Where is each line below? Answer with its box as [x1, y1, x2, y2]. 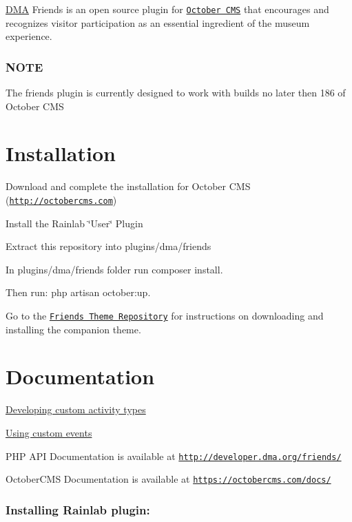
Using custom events [6, 425, 92, 439]
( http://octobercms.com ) [6, 192, 117, 207]
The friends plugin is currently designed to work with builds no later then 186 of [6, 85, 346, 100]
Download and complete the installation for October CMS [6, 179, 251, 194]
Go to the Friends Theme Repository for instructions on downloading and [6, 309, 324, 322]
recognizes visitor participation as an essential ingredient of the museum [6, 15, 310, 30]
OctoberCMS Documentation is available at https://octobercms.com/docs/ [6, 472, 331, 486]
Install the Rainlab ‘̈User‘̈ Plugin [6, 216, 143, 230]
